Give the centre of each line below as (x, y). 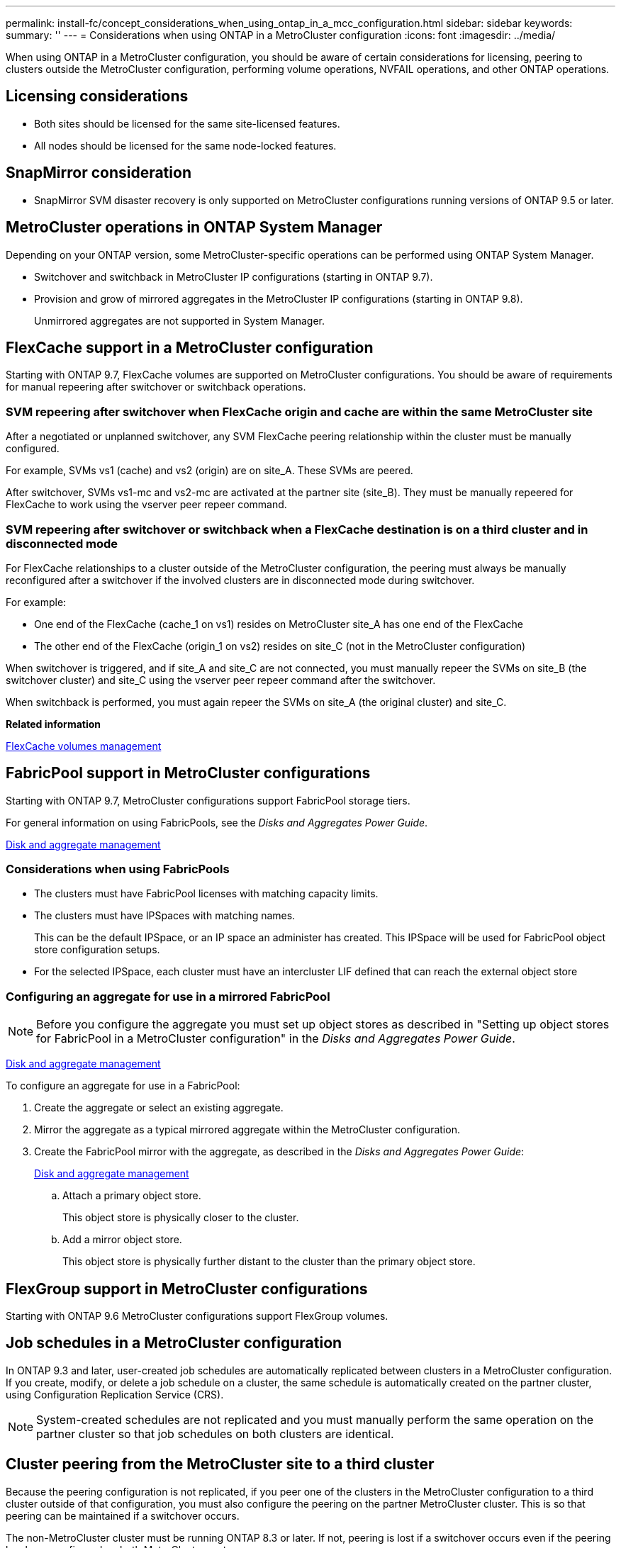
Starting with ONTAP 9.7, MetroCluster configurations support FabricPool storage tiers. (208, 800)
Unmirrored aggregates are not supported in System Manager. (180, 320)
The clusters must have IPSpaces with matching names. (165, 916)
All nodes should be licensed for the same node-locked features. (185, 145)
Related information (54, 724)
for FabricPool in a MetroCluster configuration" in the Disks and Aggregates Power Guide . (276, 1039)
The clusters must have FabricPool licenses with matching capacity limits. (206, 894)
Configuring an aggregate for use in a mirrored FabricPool (168, 996)
